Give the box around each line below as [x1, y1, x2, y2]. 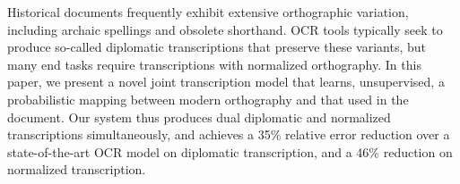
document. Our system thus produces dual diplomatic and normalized [7, 107, 391, 126]
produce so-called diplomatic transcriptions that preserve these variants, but [7, 38, 426, 56]
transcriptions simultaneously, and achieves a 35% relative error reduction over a [7, 125, 450, 144]
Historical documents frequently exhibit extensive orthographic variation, [7, 3, 409, 21]
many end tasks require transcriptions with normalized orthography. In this [7, 54, 421, 73]
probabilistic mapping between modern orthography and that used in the [7, 89, 409, 108]
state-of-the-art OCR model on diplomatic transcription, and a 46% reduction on [7, 142, 453, 161]
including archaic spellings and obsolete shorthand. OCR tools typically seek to [7, 20, 443, 38]
